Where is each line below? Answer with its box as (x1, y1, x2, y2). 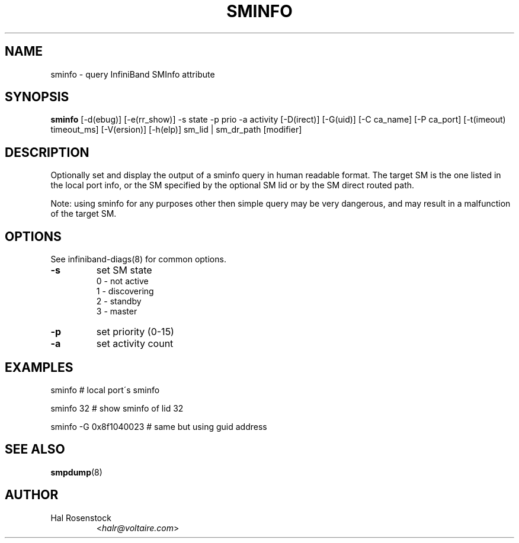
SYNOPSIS (5, 89, 69, 105)
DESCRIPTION (5, 144, 89, 160)
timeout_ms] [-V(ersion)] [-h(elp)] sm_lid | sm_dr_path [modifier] (50, 124, 302, 135)
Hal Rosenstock (50, 512, 111, 523)
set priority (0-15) (96, 326, 174, 338)
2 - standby (96, 296, 142, 307)
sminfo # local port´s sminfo (50, 384, 160, 395)
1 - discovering (96, 286, 154, 297)
